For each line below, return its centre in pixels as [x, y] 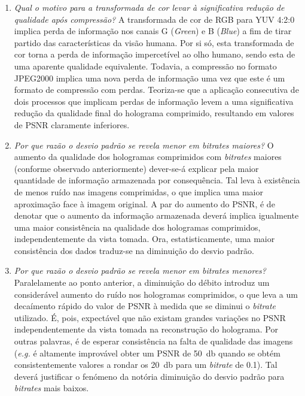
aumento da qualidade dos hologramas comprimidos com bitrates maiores [148, 157]
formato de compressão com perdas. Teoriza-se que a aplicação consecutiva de [156, 90]
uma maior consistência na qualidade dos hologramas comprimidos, [137, 227]
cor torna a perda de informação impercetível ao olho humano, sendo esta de [155, 54]
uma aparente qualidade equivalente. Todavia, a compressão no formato [145, 66]
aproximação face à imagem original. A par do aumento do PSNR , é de [144, 203]
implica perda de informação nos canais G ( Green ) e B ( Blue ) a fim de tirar [153, 31]
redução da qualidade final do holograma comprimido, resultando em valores [154, 113]
